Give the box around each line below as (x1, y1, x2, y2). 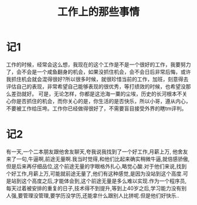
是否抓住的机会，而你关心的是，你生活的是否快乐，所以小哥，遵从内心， (16, 97, 191, 104)
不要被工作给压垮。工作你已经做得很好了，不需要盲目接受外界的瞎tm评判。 (6, 105, 187, 112)
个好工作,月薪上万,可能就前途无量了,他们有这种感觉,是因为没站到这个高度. (6, 170, 184, 177)
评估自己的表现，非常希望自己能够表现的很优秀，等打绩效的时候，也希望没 (6, 83, 186, 90)
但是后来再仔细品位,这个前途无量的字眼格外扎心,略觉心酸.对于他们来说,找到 (6, 162, 187, 170)
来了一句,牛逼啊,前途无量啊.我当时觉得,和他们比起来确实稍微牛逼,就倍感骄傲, (6, 155, 190, 162)
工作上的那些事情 (57, 5, 140, 19)
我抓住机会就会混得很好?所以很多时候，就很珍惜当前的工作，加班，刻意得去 (6, 76, 189, 83)
